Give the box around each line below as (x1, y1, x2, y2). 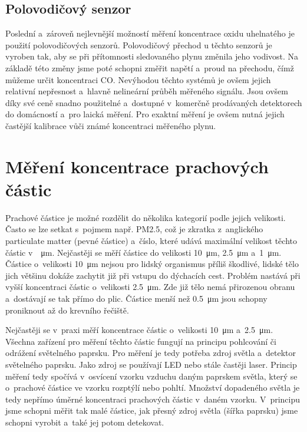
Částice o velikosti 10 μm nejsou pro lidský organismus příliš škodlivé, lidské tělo (5, 258, 299, 270)
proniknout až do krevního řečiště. (5, 304, 129, 316)
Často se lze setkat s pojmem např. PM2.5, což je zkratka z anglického (5, 223, 263, 235)
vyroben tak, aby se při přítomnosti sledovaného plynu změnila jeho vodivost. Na (5, 50, 299, 62)
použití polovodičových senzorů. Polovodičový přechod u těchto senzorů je (5, 38, 272, 51)
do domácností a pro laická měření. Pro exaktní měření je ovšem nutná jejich (5, 108, 285, 120)
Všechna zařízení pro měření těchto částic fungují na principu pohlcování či (5, 335, 276, 347)
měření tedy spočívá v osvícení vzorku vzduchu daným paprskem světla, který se (5, 370, 298, 382)
